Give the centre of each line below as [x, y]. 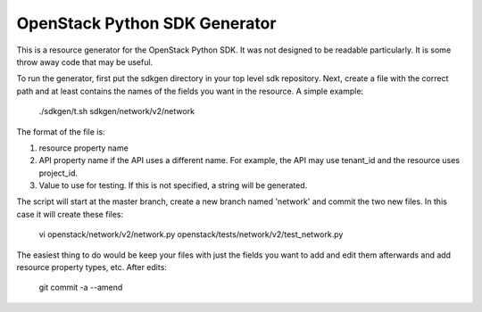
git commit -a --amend [81, 287]
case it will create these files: [70, 214]
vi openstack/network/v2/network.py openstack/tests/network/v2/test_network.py [191, 234]
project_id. [58, 173]
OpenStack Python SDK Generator [146, 23]
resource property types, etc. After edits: [91, 267]
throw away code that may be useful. [85, 62]
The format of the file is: [61, 131]
